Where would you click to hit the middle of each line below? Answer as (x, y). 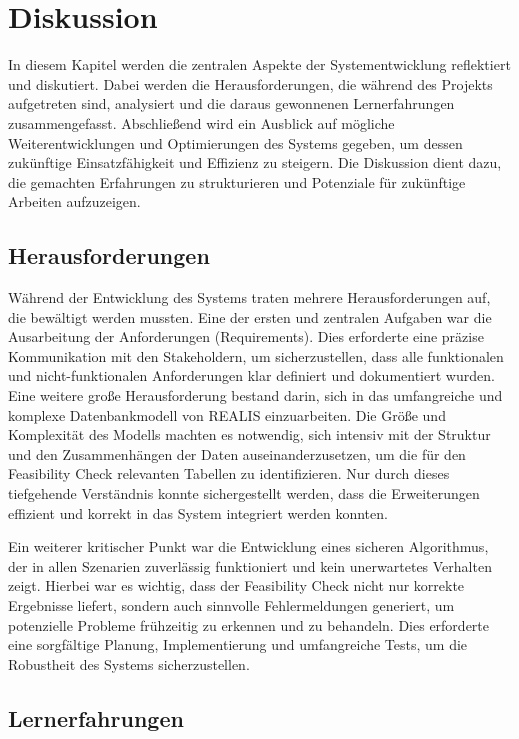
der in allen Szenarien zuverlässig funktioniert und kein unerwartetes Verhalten (250, 565)
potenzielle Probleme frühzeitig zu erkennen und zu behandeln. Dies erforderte (249, 624)
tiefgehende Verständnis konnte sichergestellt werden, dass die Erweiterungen (244, 493)
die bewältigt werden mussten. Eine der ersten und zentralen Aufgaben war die (250, 316)
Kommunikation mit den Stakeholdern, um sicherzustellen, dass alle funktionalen (256, 355)
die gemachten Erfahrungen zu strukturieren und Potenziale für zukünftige (237, 181)
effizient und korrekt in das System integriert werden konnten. (198, 512)
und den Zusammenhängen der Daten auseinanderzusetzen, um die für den (237, 453)
